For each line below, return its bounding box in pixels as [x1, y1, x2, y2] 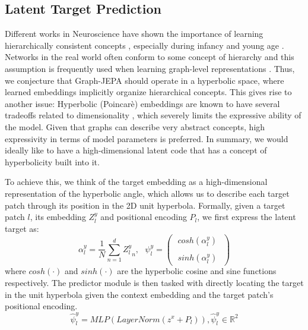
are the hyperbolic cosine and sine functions [117, 265, 277, 277]
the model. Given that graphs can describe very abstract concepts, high [5, 120, 265, 133]
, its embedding [30, 210, 86, 223]
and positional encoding [100, 210, 187, 223]
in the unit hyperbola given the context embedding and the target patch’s [5, 288, 274, 300]
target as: [5, 222, 39, 234]
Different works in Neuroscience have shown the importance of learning [5, 27, 263, 40]
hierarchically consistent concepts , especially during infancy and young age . [5, 39, 284, 51]
